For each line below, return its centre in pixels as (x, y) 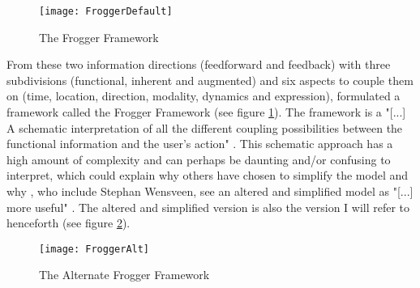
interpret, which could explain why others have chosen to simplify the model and (208, 175)
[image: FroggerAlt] (94, 249)
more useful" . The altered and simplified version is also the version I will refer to (208, 207)
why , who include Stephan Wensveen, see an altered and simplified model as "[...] (210, 191)
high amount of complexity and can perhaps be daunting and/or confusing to (199, 159)
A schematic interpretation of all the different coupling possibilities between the (205, 127)
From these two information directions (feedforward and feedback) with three (199, 64)
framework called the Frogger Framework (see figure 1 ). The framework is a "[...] (206, 112)
